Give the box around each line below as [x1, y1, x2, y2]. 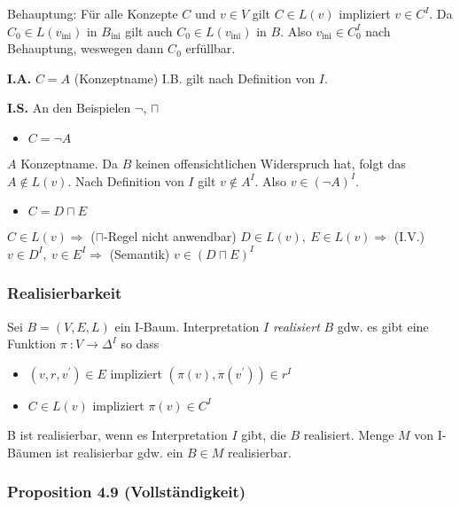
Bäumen [7, 442, 52, 461]
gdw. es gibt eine [337, 317, 429, 335]
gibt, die [241, 426, 286, 444]
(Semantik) [109, 244, 170, 262]
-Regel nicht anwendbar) [104, 227, 237, 246]
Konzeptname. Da [20, 153, 119, 172]
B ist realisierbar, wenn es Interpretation [7, 426, 228, 444]
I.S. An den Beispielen [7, 98, 131, 117]
